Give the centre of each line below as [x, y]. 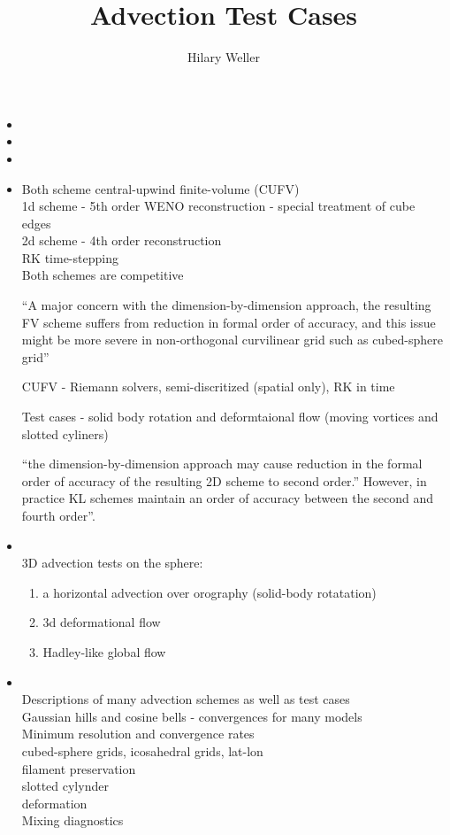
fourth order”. [58, 515]
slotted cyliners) [65, 433]
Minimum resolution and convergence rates [138, 734]
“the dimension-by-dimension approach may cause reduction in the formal [222, 464]
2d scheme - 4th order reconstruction [122, 240]
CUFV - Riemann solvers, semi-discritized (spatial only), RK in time [208, 387]
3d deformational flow [102, 622]
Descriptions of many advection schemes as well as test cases [186, 699]
